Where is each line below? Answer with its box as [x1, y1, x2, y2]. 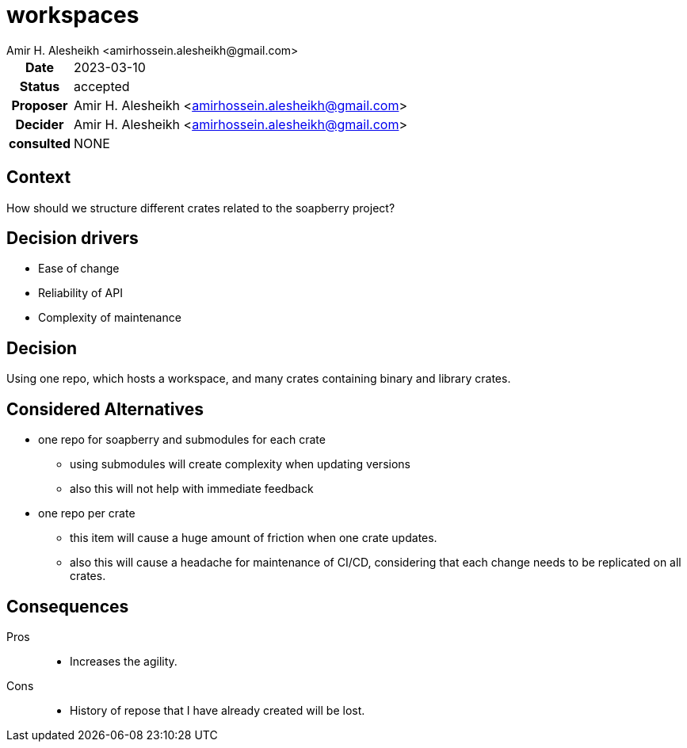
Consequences [6, 596, 129, 616]
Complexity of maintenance [38, 311, 181, 325]
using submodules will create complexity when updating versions [70, 457, 410, 471]
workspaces [6, 2, 139, 29]
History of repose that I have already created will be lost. [70, 703, 365, 717]
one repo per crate [38, 506, 135, 521]
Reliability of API [38, 286, 123, 300]
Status [19, 78, 60, 94]
